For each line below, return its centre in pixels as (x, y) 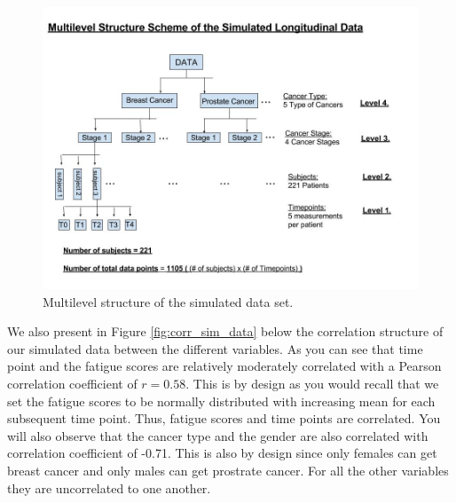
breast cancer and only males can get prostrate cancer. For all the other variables (228, 470)
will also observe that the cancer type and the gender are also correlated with (218, 435)
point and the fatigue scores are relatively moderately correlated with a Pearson (224, 366)
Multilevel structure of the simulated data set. (168, 301)
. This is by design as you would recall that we (312, 383)
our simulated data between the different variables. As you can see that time (215, 348)
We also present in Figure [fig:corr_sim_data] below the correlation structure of (225, 331)
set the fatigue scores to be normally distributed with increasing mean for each (221, 401)
